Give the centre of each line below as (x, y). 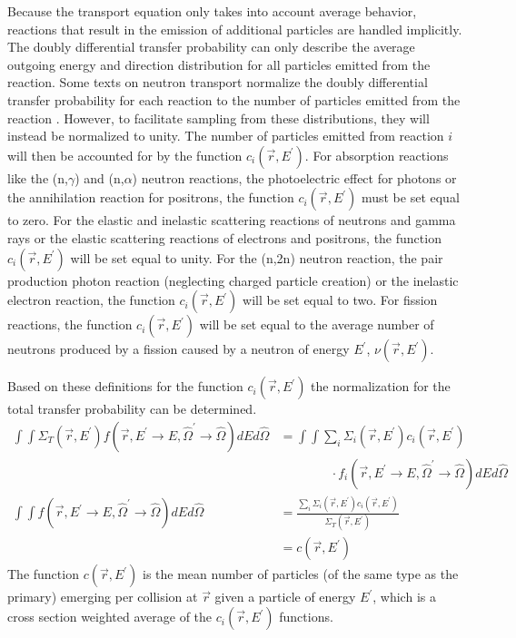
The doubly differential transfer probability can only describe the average (211, 47)
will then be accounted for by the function (125, 155)
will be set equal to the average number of (317, 324)
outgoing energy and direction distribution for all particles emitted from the (219, 64)
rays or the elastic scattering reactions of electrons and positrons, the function (224, 237)
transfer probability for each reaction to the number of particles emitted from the (234, 99)
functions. (306, 617)
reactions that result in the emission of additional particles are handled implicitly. (235, 29)
